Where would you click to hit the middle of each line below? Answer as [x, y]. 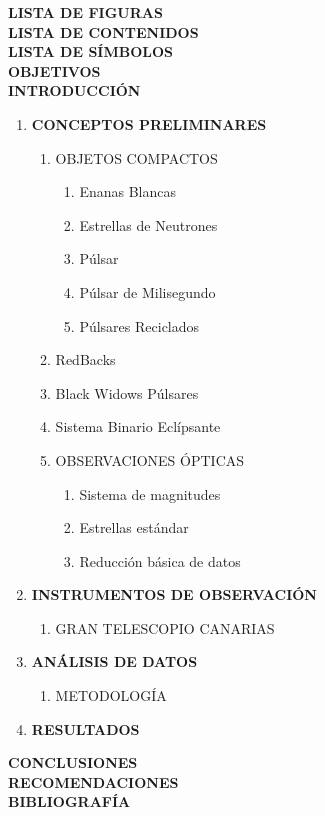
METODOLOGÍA [111, 695]
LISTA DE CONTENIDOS [103, 31]
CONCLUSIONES [73, 762]
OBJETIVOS [54, 70]
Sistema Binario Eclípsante [138, 426]
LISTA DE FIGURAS [85, 12]
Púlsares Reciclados [139, 325]
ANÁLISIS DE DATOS [114, 661]
